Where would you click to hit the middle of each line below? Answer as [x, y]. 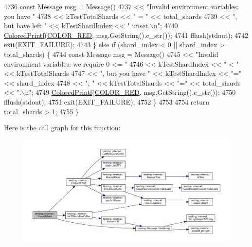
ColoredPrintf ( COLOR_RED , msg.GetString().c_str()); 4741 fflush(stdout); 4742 [126, 35]
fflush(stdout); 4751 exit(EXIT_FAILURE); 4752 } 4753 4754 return [107, 101]
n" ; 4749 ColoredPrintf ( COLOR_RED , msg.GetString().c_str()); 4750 [130, 92]
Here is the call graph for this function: [62, 128]
